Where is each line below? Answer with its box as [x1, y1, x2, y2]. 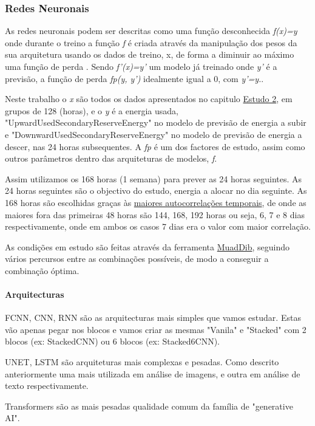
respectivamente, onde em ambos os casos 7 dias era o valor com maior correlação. [5, 220, 311, 233]
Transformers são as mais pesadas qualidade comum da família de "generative [5, 399, 293, 412]
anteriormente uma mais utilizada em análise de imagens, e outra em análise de [5, 367, 300, 380]
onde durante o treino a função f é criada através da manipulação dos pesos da [5, 36, 297, 49]
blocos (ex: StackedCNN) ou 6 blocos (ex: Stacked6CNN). [5, 335, 220, 348]
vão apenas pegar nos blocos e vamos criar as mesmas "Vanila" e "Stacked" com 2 [5, 323, 307, 335]
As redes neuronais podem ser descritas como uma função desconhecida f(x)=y [5, 24, 297, 37]
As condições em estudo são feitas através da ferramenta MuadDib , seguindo [5, 240, 290, 253]
